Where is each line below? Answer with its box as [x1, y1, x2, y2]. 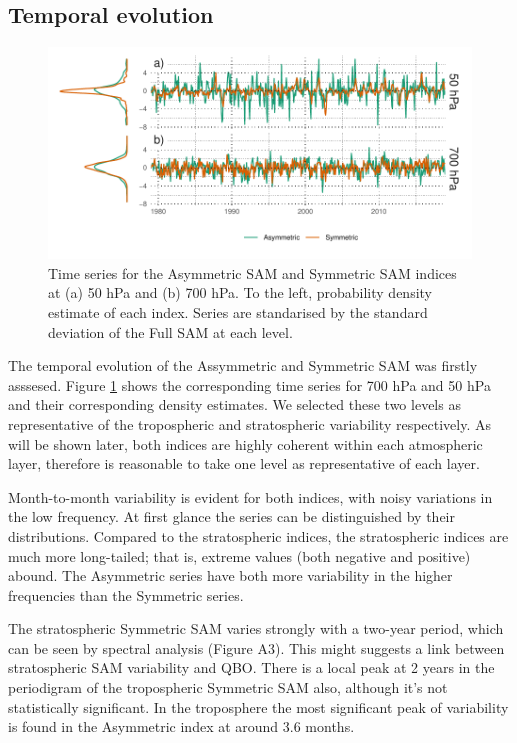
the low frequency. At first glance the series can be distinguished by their [8, 506, 455, 527]
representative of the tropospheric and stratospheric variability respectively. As [8, 413, 492, 434]
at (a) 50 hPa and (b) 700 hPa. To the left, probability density [48, 282, 432, 303]
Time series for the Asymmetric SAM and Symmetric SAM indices [48, 262, 457, 283]
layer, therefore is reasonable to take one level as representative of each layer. [8, 453, 480, 474]
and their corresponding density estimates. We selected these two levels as [8, 394, 461, 415]
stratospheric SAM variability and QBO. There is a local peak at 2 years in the [8, 657, 495, 678]
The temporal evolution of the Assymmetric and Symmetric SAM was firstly [8, 355, 478, 376]
